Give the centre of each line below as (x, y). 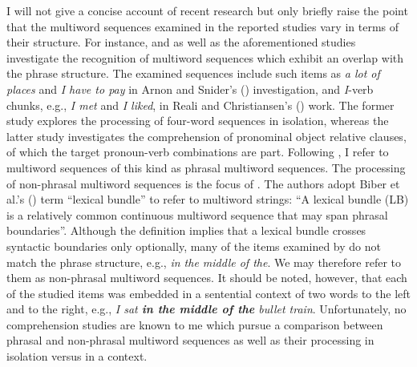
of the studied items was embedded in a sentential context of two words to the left (208, 293)
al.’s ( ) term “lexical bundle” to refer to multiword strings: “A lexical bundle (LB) (208, 199)
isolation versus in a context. (77, 356)
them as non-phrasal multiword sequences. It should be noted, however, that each (207, 278)
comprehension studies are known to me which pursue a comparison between (195, 324)
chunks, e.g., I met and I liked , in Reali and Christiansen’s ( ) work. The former (200, 105)
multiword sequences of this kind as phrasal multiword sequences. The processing (206, 167)
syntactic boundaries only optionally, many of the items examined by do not (194, 246)
